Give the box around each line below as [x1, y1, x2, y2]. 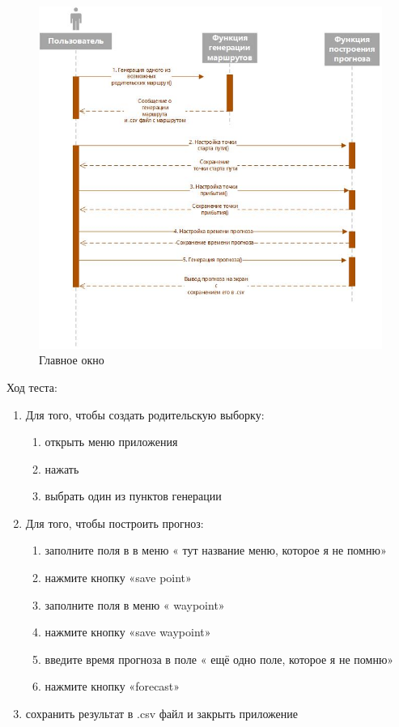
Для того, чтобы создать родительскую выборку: [25, 406, 265, 423]
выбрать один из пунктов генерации [45, 487, 222, 504]
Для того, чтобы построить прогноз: [25, 514, 204, 531]
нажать [45, 460, 79, 477]
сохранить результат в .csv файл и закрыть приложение [25, 705, 298, 722]
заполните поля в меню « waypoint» [45, 596, 225, 613]
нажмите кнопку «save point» [45, 569, 192, 586]
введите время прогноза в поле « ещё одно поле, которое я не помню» [45, 650, 394, 667]
